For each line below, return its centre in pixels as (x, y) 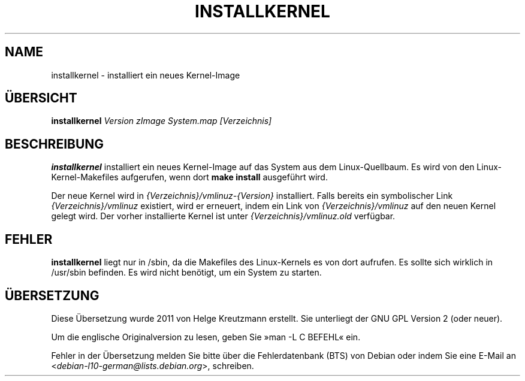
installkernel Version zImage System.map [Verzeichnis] (162, 121)
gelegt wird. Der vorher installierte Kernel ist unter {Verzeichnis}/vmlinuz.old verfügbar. (223, 216)
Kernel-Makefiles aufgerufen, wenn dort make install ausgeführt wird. (189, 177)
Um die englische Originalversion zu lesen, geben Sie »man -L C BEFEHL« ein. (206, 337)
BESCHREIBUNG (55, 144)
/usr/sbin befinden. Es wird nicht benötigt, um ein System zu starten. (186, 273)
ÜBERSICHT (41, 98)
